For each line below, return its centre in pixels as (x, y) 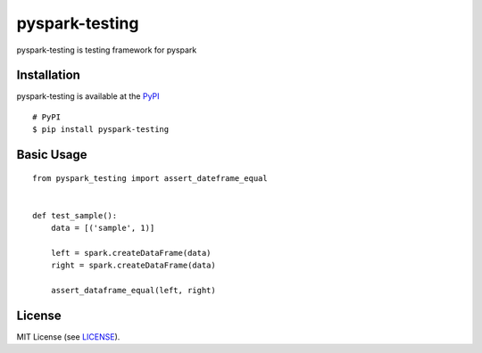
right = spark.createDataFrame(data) (133, 266)
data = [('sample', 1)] (103, 228)
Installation (48, 75)
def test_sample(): (75, 215)
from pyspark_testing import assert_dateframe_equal (150, 178)
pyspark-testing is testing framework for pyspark (107, 50)
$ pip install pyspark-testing (101, 130)
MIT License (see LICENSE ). (68, 337)
